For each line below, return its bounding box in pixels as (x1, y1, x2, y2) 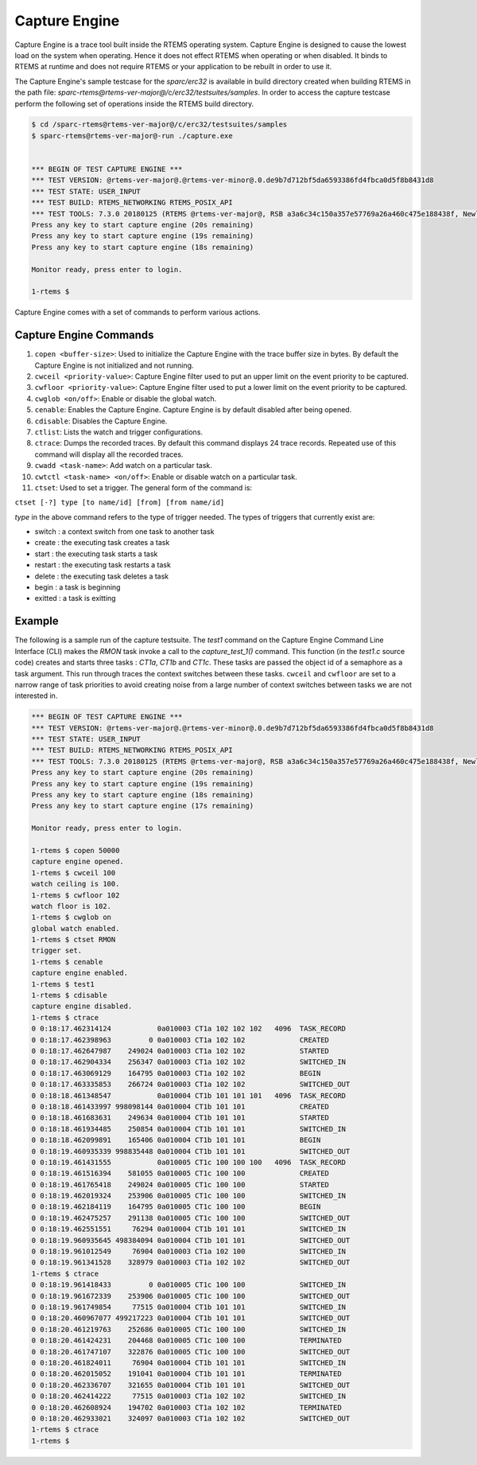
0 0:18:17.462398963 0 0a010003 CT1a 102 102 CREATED (31, 1035, 330, 1044)
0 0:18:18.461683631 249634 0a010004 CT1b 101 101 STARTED (31, 1113, 330, 1122)
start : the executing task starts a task (34, 549, 158, 559)
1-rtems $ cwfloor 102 (31, 890, 120, 899)
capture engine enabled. (31, 968, 129, 978)
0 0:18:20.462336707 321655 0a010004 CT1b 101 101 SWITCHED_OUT (31, 1381, 351, 1389)
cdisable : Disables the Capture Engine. (34, 416, 168, 426)
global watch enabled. (31, 924, 120, 933)
